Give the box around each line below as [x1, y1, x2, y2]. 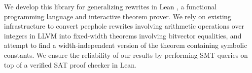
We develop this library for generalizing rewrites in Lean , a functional [4, 1, 217, 11]
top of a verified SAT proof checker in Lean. [4, 59, 137, 70]
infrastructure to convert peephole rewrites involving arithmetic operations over [4, 21, 245, 31]
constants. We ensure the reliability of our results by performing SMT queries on [4, 49, 248, 60]
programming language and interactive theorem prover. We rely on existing [4, 11, 231, 21]
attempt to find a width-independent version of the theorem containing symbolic [4, 40, 247, 50]
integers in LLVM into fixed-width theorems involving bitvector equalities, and [4, 30, 242, 40]
